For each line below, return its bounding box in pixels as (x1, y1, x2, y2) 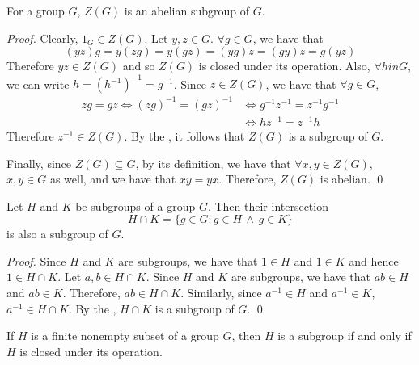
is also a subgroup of (6, 225, 108, 242)
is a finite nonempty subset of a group (31, 327, 219, 344)
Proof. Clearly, (6, 29, 78, 46)
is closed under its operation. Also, (198, 57, 370, 74)
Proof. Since (6, 252, 66, 269)
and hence (349, 252, 399, 269)
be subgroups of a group (75, 197, 196, 214)
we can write (6, 75, 70, 92)
